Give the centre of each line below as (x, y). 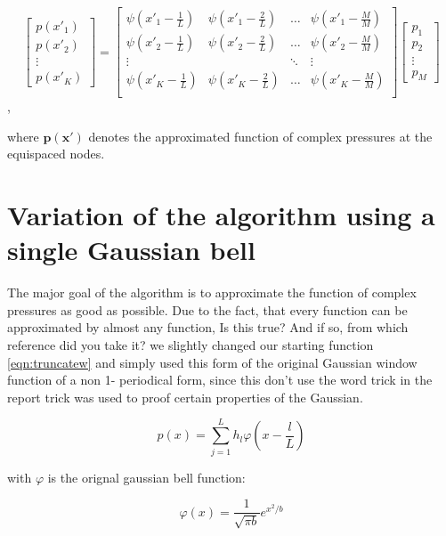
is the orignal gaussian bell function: (146, 477)
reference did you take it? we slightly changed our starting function (191, 345)
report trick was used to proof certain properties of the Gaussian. (185, 397)
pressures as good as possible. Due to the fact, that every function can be (207, 309)
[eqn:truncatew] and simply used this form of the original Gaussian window (212, 362)
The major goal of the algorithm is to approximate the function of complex (212, 292)
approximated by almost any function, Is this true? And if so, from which (208, 327)
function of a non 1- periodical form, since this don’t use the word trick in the (220, 380)
